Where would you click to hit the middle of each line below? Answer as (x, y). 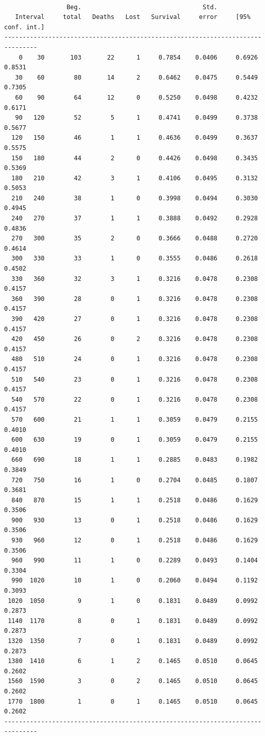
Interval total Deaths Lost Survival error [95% (133, 17)
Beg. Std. (142, 7)
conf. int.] (24, 27)
